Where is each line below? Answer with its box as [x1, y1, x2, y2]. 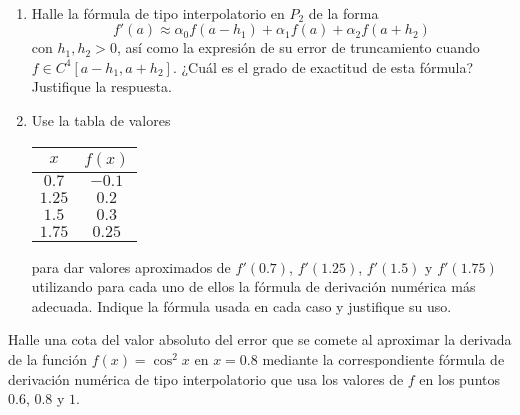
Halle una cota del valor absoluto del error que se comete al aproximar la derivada [8, 329, 512, 350]
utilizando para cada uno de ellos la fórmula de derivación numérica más [31, 276, 476, 297]
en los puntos [419, 368, 501, 389]
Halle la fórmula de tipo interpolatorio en [31, 2, 285, 23]
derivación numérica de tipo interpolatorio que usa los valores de [8, 368, 404, 389]
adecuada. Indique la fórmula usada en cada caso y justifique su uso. [31, 295, 452, 316]
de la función [8, 348, 87, 369]
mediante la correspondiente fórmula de [262, 348, 505, 369]
